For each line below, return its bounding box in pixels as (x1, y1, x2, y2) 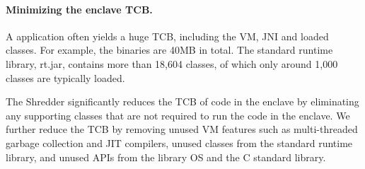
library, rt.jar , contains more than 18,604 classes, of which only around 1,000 (6, 56, 338, 71)
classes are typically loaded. (6, 70, 125, 85)
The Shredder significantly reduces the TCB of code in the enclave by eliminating (6, 94, 359, 109)
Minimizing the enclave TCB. (6, 1, 153, 16)
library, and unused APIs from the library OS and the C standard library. (6, 149, 326, 164)
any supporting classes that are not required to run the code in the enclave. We (6, 107, 350, 122)
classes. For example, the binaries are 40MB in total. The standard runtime (6, 42, 333, 57)
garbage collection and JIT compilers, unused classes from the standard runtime (6, 135, 353, 150)
